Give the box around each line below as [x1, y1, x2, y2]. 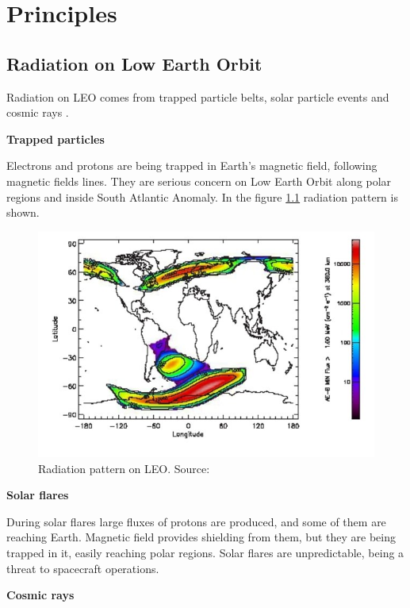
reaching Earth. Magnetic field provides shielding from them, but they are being [6, 529, 396, 545]
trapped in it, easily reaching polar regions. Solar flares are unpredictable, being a [6, 544, 404, 560]
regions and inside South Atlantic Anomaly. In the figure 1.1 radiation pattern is [6, 188, 398, 205]
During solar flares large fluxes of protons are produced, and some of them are [6, 513, 386, 529]
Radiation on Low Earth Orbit [6, 51, 262, 75]
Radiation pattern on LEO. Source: [38, 460, 210, 476]
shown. [6, 204, 40, 221]
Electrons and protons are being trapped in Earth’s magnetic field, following [6, 157, 377, 174]
